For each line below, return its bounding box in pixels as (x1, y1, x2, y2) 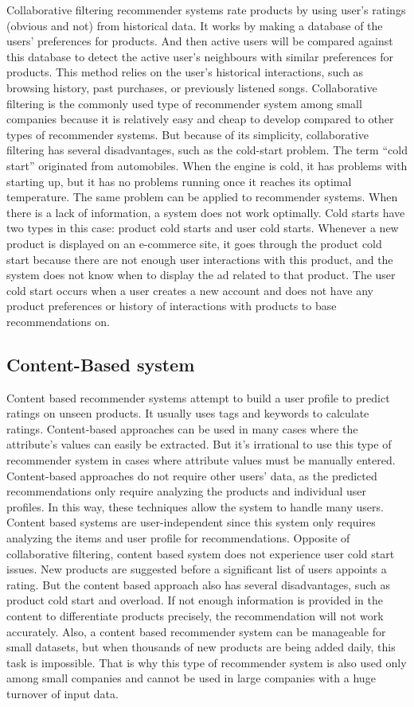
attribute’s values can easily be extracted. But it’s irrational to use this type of (6, 436, 392, 453)
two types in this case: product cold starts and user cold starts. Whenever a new (6, 219, 399, 236)
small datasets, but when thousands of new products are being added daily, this (6, 639, 396, 655)
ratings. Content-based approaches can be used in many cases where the (6, 420, 358, 437)
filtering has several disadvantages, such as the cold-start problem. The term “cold (6, 142, 408, 158)
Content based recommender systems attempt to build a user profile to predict (6, 389, 390, 406)
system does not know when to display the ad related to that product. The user (6, 266, 396, 283)
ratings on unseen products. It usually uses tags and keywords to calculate (6, 405, 369, 421)
